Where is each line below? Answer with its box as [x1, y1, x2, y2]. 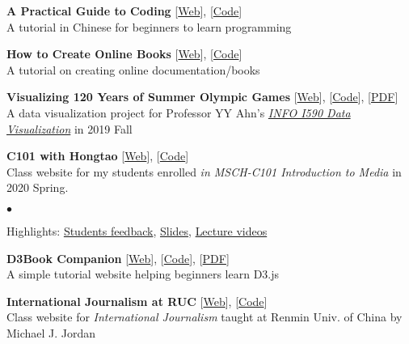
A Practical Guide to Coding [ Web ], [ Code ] [6, 2, 242, 19]
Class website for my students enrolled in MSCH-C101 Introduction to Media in [6, 163, 402, 180]
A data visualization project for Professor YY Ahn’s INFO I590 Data [6, 104, 351, 121]
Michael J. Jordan [6, 324, 96, 341]
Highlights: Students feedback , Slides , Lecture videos [6, 222, 268, 239]
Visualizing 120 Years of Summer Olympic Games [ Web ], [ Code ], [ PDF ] [6, 88, 398, 105]
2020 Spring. [6, 179, 69, 196]
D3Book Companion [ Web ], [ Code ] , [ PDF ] [6, 249, 230, 266]
